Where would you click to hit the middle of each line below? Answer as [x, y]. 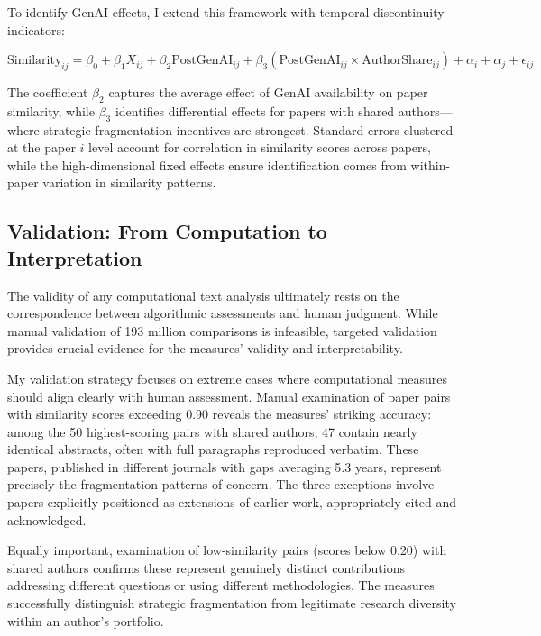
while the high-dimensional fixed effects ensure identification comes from [207, 164]
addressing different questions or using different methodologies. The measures [221, 585]
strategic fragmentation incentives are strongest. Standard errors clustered [248, 129]
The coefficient [48, 91]
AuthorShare [397, 61]
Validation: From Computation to [167, 231]
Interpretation [75, 257]
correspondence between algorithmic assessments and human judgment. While [223, 313]
